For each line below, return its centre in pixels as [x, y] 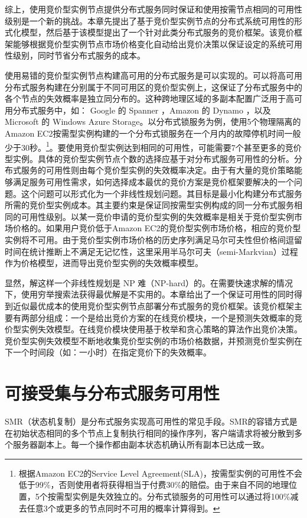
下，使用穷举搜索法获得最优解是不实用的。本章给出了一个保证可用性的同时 [149, 294]
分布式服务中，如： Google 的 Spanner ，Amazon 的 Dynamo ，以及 [142, 110]
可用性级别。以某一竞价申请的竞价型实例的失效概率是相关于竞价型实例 [157, 216]
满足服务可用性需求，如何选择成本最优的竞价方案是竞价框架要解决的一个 [153, 181]
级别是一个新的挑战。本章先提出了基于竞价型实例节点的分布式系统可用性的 [149, 20]
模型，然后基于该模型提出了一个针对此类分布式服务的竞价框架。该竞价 [157, 32]
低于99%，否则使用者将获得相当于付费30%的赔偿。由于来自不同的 [146, 485]
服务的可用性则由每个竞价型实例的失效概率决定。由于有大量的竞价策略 [157, 170]
